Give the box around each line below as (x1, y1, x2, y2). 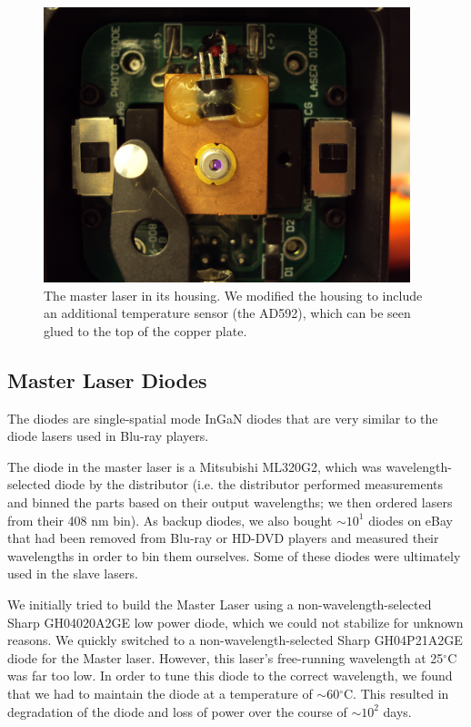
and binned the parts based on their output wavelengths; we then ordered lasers (7, 493, 453, 512)
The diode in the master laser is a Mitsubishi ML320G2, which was (7, 456, 382, 476)
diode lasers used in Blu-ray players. (7, 426, 209, 445)
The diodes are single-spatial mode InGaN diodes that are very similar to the (7, 408, 438, 427)
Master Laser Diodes (7, 365, 207, 394)
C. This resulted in (344, 683, 449, 702)
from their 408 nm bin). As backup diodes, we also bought (7, 510, 333, 529)
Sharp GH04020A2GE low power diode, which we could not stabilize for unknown (7, 612, 464, 631)
